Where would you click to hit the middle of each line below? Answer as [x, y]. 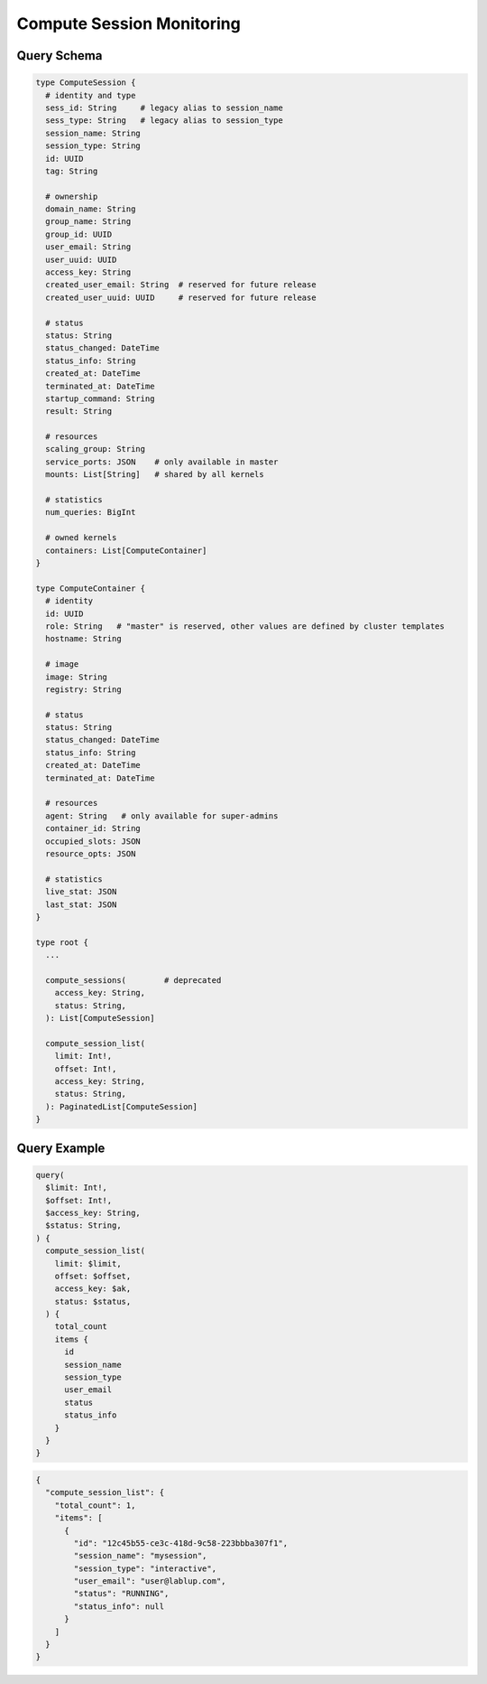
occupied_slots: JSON [93, 841]
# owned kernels [81, 538]
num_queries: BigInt [91, 512]
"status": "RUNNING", [121, 1594]
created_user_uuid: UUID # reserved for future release [181, 297]
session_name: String [93, 133]
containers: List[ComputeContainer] [126, 550]
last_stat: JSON [81, 904]
